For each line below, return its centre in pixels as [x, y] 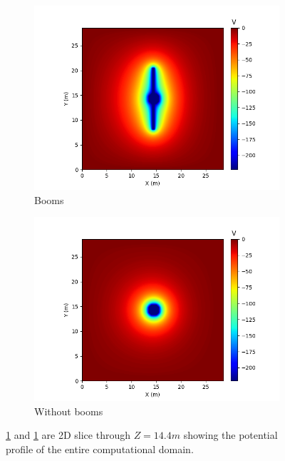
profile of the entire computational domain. [100, 449]
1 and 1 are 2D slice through [68, 435]
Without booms [69, 411]
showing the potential [230, 435]
